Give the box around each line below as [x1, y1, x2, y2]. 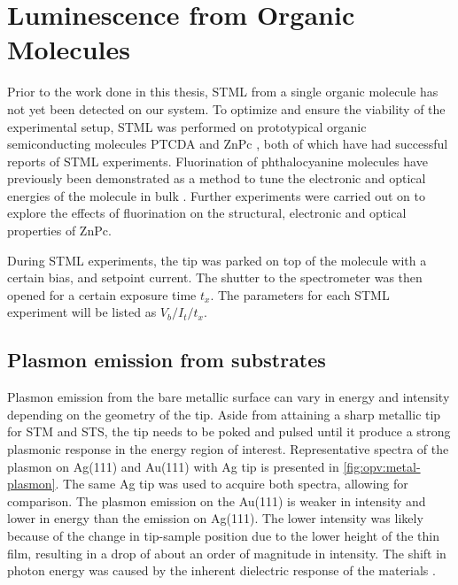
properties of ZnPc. [7, 221, 112, 240]
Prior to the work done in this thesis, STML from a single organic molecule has [7, 82, 439, 101]
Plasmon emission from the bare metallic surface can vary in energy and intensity [7, 388, 450, 406]
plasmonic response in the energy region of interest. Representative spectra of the [7, 440, 449, 458]
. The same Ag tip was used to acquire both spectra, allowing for [55, 474, 408, 493]
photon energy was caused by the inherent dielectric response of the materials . [7, 561, 436, 580]
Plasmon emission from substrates [7, 346, 326, 373]
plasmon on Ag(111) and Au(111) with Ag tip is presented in [7, 457, 339, 475]
